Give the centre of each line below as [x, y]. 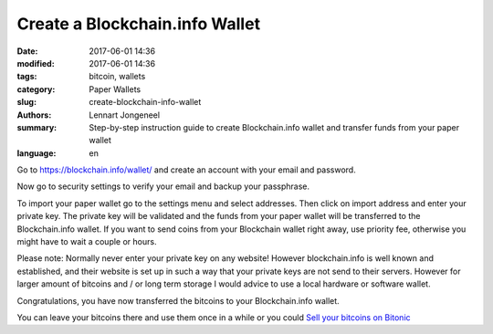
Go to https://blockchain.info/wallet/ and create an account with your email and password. [186, 170]
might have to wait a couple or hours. [87, 242]
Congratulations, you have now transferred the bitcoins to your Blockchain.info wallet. [178, 300]
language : [37, 153]
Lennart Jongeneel [124, 115]
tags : [27, 77]
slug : [26, 102]
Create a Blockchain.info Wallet [138, 24]
